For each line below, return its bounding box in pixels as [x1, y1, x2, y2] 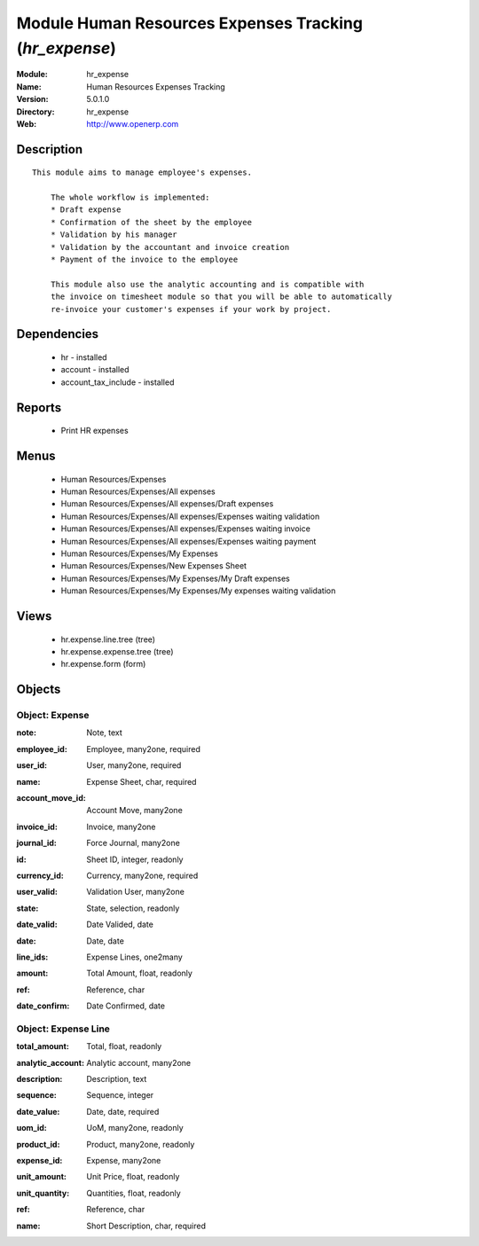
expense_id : [16, 1155, 63, 1165]
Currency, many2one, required [86, 870, 199, 881]
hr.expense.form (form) [60, 659, 146, 670]
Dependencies [16, 326, 99, 341]
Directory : [16, 106, 55, 117]
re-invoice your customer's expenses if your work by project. [50, 304, 332, 314]
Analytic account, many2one [86, 1057, 192, 1068]
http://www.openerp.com [86, 118, 179, 129]
